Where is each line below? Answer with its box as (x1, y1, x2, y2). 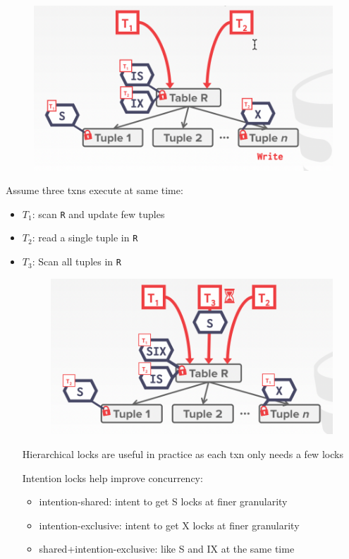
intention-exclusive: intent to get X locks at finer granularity (39, 517, 300, 532)
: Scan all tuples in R (32, 254, 121, 269)
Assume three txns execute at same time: (6, 183, 183, 198)
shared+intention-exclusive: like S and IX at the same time (39, 541, 295, 556)
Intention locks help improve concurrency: (22, 470, 203, 485)
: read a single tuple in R (32, 230, 138, 245)
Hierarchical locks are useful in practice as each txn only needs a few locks (22, 447, 343, 462)
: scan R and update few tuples (32, 206, 165, 221)
